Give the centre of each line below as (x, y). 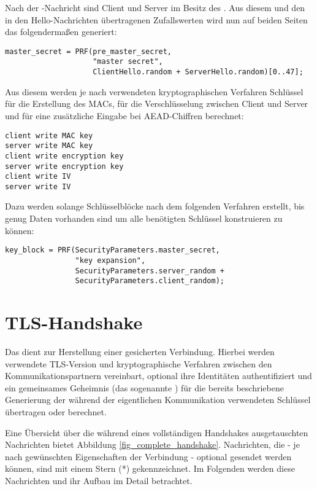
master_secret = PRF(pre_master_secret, (89, 51)
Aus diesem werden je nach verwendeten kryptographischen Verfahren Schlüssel (154, 91)
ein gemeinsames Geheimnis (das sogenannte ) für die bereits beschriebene (144, 387)
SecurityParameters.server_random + (150, 271)
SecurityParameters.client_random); (150, 281)
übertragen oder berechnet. (56, 411)
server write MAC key (49, 146)
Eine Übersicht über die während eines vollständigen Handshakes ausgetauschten (157, 432)
